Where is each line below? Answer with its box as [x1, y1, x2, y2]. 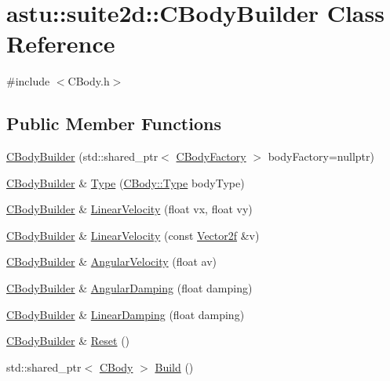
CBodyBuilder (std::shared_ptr [6, 148, 159, 165]
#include [6, 73, 50, 89]
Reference [6, 27, 115, 60]
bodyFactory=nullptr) [268, 148, 374, 165]
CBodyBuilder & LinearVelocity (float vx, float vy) [6, 201, 253, 217]
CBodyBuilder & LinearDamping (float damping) [6, 306, 245, 322]
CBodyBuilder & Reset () [6, 332, 130, 349]
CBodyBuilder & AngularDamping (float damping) [6, 280, 253, 296]
